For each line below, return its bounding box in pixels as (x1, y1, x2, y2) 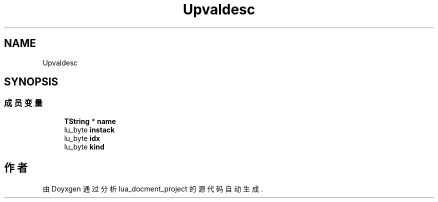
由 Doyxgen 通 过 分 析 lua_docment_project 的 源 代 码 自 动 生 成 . (42, 184, 263, 193)
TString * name (64, 116, 116, 125)
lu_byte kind (64, 142, 104, 151)
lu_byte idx (64, 133, 100, 142)
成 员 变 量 (4, 98, 43, 108)
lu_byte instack (64, 125, 115, 134)
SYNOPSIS (4, 75, 58, 88)
